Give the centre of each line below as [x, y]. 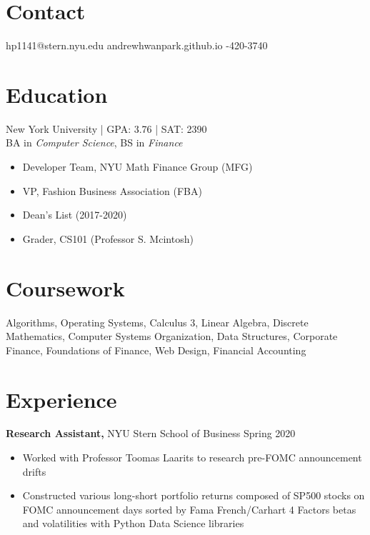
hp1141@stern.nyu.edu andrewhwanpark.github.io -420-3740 [137, 45]
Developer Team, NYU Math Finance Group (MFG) [137, 167]
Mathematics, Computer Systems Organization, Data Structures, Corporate [172, 336]
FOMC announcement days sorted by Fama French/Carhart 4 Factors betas [189, 509]
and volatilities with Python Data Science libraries [133, 523]
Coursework [65, 287]
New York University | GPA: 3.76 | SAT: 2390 [106, 128]
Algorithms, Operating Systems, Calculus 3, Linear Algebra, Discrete [157, 322]
